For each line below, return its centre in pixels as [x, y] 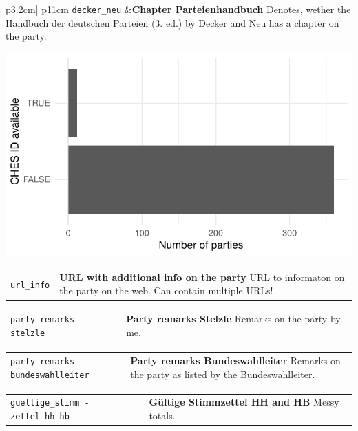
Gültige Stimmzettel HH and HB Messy [244, 402]
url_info [30, 285]
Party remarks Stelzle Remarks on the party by [233, 319]
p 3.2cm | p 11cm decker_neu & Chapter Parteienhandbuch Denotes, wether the [178, 9]
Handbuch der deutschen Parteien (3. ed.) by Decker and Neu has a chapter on [172, 22]
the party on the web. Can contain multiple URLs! [166, 290]
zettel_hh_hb [40, 417]
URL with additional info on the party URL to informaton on [202, 277]
